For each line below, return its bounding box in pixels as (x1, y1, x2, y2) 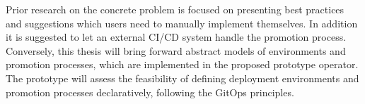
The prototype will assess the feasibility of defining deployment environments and (6, 70, 359, 85)
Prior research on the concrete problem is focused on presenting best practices (6, 2, 344, 16)
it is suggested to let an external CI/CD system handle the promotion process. (6, 30, 347, 44)
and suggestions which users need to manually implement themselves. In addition (6, 15, 358, 30)
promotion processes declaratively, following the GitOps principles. (6, 84, 294, 99)
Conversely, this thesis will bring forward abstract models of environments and (6, 43, 346, 58)
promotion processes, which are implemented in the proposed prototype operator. (6, 57, 359, 72)
